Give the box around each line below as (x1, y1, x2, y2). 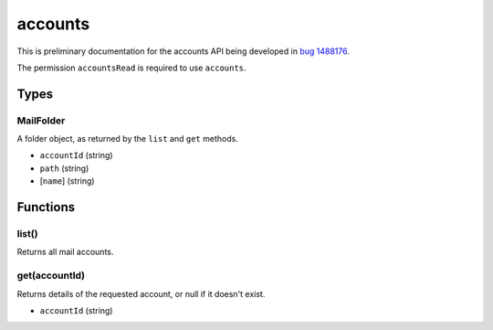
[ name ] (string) (39, 176, 95, 186)
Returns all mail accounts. (16, 247, 114, 258)
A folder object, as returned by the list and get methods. (16, 133, 239, 144)
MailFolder (16, 114, 66, 127)
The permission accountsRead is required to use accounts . (16, 62, 246, 73)
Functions (16, 199, 76, 215)
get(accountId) (16, 270, 86, 282)
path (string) (39, 163, 89, 174)
